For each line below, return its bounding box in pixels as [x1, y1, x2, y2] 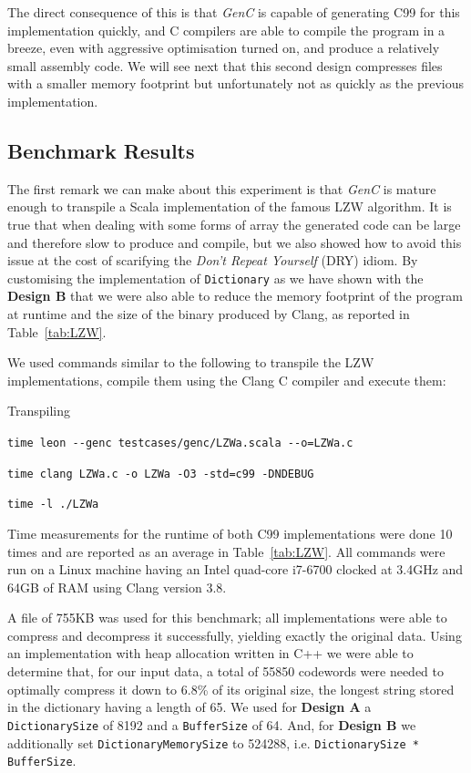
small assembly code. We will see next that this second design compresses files [7, 56, 443, 75]
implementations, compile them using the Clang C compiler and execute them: [7, 370, 446, 389]
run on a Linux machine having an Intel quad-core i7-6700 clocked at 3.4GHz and [7, 560, 464, 579]
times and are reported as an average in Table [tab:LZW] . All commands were [7, 541, 445, 561]
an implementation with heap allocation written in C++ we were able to [7, 644, 414, 663]
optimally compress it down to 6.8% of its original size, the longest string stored [7, 679, 455, 698]
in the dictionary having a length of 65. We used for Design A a [7, 697, 372, 716]
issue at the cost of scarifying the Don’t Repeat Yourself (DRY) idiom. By [7, 251, 418, 270]
